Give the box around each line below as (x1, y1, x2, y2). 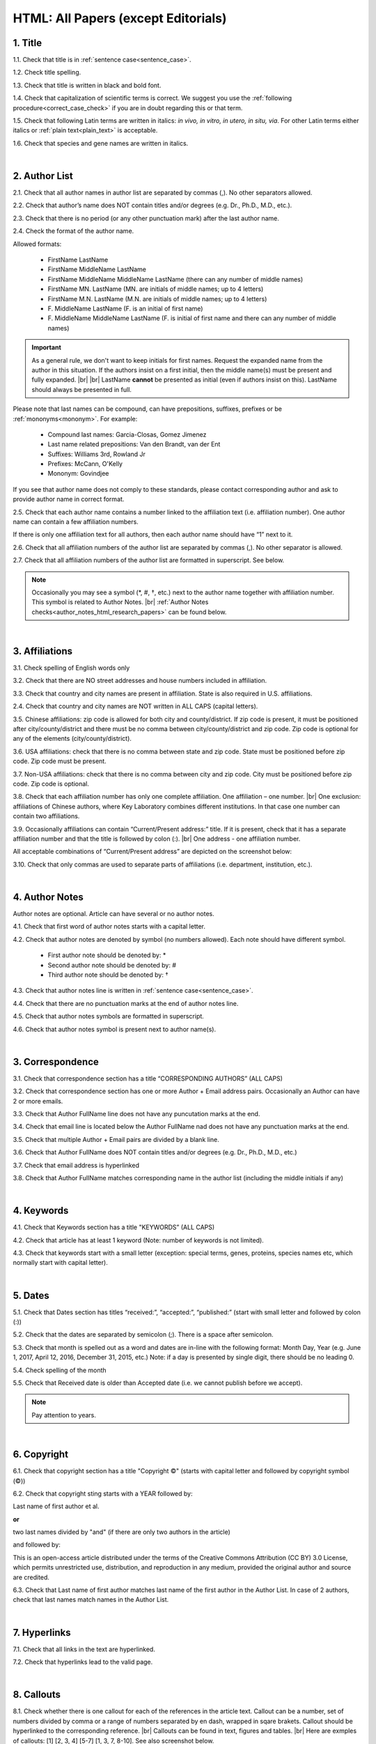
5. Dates (13, 1289, 50, 1301)
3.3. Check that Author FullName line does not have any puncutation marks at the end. (13, 1109, 260, 1118)
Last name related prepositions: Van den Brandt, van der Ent (47, 440, 221, 449)
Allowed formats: (13, 239, 62, 248)
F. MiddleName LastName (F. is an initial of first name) (47, 304, 203, 313)
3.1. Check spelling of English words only (13, 663, 130, 672)
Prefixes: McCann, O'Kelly (47, 460, 123, 468)
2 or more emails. (13, 1097, 63, 1105)
